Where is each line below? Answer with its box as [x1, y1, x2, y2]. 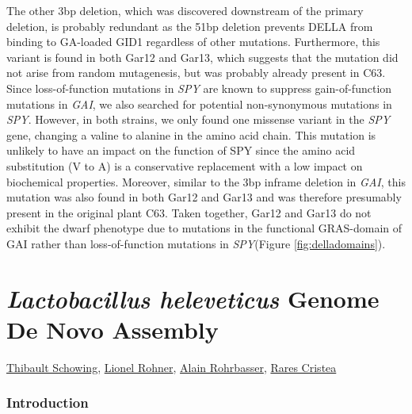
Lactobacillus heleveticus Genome [6, 282, 380, 315]
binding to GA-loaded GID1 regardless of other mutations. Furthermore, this [6, 33, 380, 50]
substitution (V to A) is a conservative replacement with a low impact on [6, 157, 363, 174]
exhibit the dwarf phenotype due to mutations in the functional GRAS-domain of [6, 220, 402, 236]
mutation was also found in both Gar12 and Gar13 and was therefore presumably [6, 189, 402, 205]
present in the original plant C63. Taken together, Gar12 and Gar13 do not [6, 204, 372, 220]
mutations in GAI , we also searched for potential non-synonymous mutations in [6, 95, 392, 112]
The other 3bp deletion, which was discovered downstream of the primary [6, 2, 364, 18]
